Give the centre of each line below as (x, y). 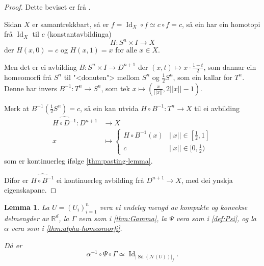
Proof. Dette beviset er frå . (47, 7)
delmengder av (27, 218)
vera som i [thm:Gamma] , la (123, 218)
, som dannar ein (230, 66)
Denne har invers (31, 88)
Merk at (17, 108)
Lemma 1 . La (27, 207)
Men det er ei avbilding (41, 66)
